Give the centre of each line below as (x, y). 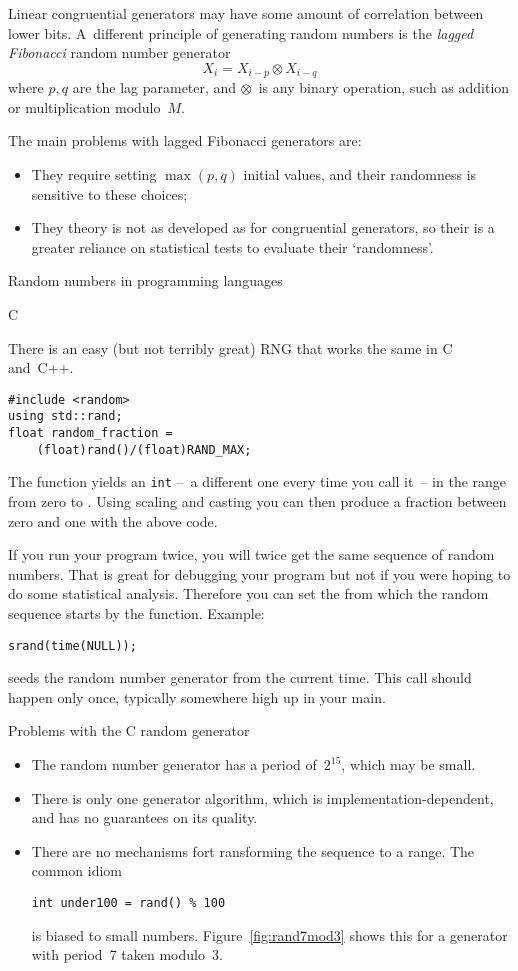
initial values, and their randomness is (360, 174)
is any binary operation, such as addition (384, 87)
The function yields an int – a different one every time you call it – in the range (257, 481)
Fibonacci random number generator (119, 52)
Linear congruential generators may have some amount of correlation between (246, 13)
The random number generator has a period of (174, 764)
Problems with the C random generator (129, 730)
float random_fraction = (90, 433)
